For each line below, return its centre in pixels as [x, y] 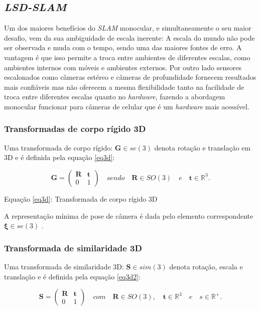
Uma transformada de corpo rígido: [58, 147]
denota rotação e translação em [203, 147]
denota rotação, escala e [206, 266]
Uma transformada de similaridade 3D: [64, 266]
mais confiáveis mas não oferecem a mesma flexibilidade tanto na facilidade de [124, 87]
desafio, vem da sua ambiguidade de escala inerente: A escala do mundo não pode [129, 37]
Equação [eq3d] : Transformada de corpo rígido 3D [81, 198]
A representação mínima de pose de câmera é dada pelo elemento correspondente [129, 215]
